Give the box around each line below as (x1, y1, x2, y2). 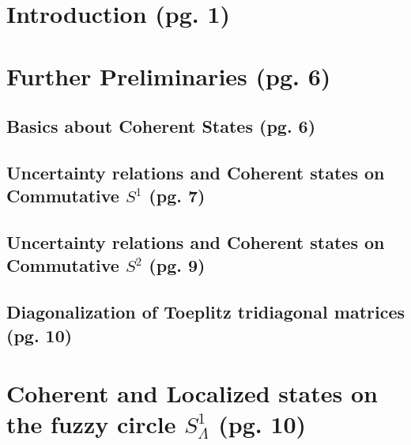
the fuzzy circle (6, 408, 176, 440)
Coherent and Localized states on (6, 377, 378, 409)
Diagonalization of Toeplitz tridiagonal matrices (6, 300, 405, 324)
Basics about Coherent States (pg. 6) (6, 114, 316, 138)
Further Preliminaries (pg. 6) (6, 59, 331, 92)
